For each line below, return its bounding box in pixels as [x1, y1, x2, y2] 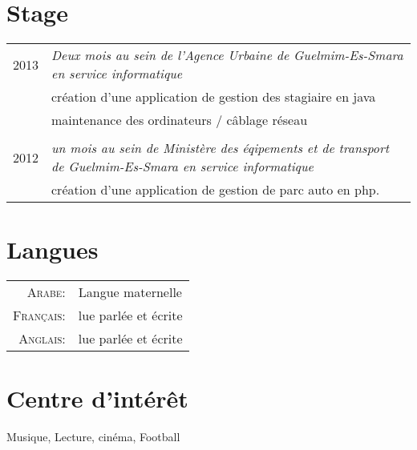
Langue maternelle [78, 283, 182, 302]
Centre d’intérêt [6, 382, 188, 415]
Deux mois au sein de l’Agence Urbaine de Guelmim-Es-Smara [51, 46, 403, 65]
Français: [13, 306, 66, 325]
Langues [6, 233, 99, 266]
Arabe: [26, 283, 66, 302]
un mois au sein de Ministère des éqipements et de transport [51, 139, 390, 158]
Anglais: [18, 329, 66, 348]
